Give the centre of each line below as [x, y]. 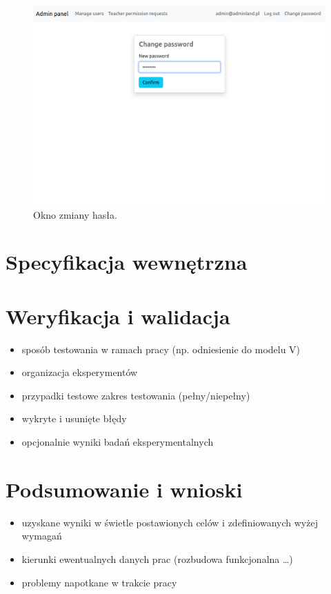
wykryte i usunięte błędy [74, 418]
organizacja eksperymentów [80, 372]
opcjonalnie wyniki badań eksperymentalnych [118, 442]
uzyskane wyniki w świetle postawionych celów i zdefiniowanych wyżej [170, 522]
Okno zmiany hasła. [75, 214]
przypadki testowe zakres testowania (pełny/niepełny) [136, 395]
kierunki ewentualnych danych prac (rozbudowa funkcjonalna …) [157, 558]
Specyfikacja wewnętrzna [127, 262]
